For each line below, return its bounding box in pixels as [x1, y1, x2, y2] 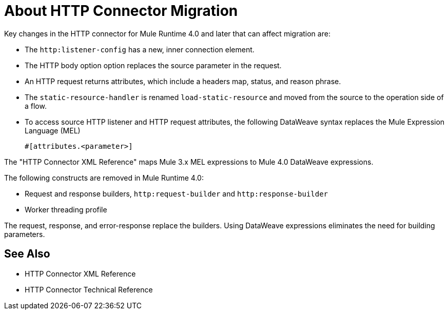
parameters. [4, 229, 45, 239]
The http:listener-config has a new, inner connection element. [25, 45, 255, 54]
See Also [4, 247, 50, 261]
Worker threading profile [25, 205, 107, 214]
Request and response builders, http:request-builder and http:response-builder [25, 189, 328, 198]
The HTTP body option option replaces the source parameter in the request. [25, 61, 282, 70]
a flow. [25, 101, 47, 110]
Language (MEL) [25, 126, 81, 135]
